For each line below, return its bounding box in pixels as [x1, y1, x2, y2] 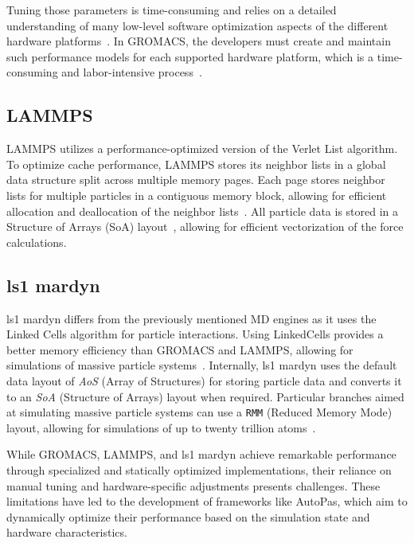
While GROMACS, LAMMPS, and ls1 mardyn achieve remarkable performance [6, 446, 396, 463]
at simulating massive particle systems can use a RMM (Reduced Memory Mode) [6, 404, 393, 420]
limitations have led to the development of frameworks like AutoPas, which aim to [6, 493, 408, 510]
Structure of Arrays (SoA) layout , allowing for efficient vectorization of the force [6, 218, 404, 235]
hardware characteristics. [6, 524, 127, 541]
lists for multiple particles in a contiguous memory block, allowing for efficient [6, 186, 387, 203]
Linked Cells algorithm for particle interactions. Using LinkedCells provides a [6, 326, 384, 342]
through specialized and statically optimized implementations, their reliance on [6, 461, 392, 478]
